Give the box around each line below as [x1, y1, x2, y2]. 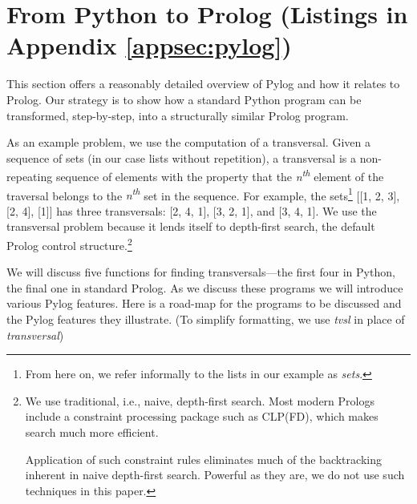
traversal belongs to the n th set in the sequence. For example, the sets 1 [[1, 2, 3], [6, 184, 400, 204]
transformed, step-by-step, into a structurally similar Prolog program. [6, 107, 349, 123]
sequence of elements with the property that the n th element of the [55, 166, 384, 184]
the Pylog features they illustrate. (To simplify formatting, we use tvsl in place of [6, 311, 405, 327]
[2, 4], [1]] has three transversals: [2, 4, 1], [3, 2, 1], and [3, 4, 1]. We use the [6, 202, 377, 219]
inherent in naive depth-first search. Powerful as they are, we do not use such [25, 466, 405, 483]
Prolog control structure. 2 [6, 234, 132, 253]
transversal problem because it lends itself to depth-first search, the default [6, 218, 375, 235]
